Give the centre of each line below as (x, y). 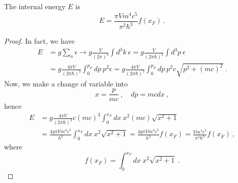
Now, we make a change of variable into (66, 83)
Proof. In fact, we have (39, 41)
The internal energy (35, 6)
